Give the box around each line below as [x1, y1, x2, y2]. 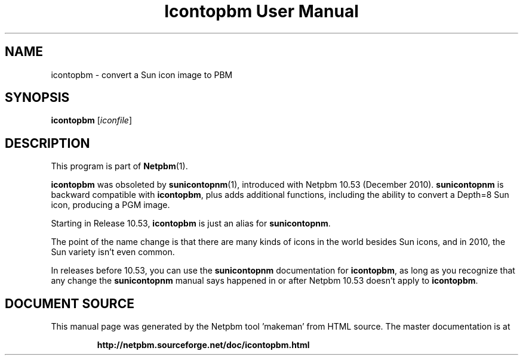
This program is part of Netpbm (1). [51, 161, 188, 172]
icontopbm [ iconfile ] [51, 115, 133, 126]
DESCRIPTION [5, 135, 90, 151]
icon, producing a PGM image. [51, 200, 170, 210]
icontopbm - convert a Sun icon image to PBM [51, 69, 233, 80]
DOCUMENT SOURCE [5, 296, 134, 311]
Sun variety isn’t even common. [51, 247, 175, 257]
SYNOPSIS [5, 90, 70, 105]
